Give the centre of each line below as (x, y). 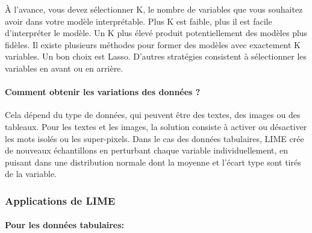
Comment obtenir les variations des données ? (103, 92)
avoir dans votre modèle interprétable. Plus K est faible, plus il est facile (139, 21)
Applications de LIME (60, 200)
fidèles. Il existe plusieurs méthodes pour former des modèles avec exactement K (153, 44)
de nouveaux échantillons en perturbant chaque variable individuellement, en (147, 150)
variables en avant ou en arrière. (64, 68)
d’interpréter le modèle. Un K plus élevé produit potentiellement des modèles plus (156, 33)
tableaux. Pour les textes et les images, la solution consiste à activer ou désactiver (156, 126)
